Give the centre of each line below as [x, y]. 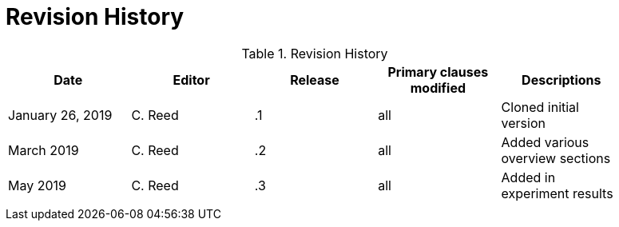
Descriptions [561, 80]
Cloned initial [540, 107]
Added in [528, 177]
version [523, 123]
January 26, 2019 [60, 115]
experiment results [557, 193]
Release [315, 80]
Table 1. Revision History [315, 53]
